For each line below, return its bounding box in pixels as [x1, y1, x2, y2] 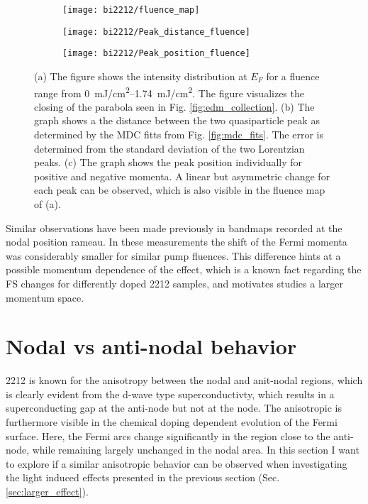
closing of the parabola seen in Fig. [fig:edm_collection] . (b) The [34, 99, 315, 114]
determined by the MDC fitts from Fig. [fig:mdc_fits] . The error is [34, 127, 323, 141]
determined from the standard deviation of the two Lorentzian [34, 141, 305, 155]
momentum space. [6, 290, 84, 305]
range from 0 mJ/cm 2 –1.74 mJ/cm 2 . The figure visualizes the [34, 83, 304, 100]
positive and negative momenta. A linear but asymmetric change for [34, 168, 330, 183]
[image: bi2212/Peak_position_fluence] [62, 48, 250, 59]
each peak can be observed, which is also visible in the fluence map [34, 182, 325, 197]
